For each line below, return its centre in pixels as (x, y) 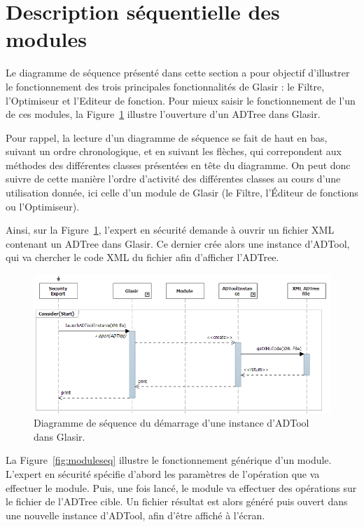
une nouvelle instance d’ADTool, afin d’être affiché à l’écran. (135, 515)
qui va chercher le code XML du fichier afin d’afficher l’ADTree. (142, 257)
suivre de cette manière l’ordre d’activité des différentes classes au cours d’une (173, 179)
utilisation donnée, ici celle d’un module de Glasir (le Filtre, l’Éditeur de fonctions (182, 193)
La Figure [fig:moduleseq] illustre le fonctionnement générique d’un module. (169, 460)
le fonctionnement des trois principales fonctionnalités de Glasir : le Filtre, (165, 86)
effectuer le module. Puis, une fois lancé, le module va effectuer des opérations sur (181, 487)
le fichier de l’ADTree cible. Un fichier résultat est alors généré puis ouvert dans (177, 501)
